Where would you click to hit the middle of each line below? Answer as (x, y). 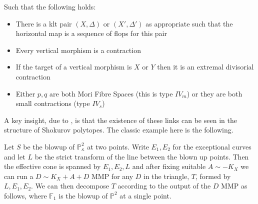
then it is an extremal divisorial (205, 67)
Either (25, 93)
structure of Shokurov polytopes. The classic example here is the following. (119, 130)
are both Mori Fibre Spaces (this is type (111, 93)
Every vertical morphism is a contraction (78, 50)
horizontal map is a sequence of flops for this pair (91, 33)
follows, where (25, 195)
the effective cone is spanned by (52, 166)
